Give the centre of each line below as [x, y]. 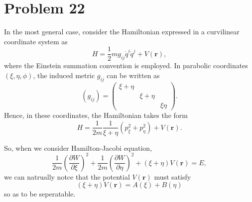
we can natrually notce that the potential [67, 176]
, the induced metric [64, 75]
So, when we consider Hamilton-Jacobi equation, [78, 148]
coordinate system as [36, 41]
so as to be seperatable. [40, 194]
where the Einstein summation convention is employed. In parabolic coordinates [126, 65]
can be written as [133, 75]
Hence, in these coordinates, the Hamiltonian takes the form [96, 115]
